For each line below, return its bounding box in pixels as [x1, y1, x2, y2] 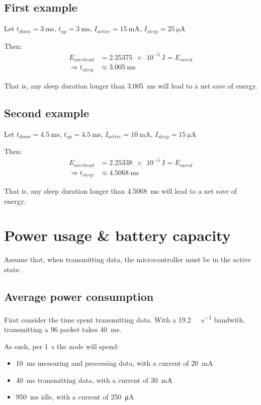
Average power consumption [4, 288, 154, 304]
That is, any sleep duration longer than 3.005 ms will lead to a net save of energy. [4, 80, 257, 91]
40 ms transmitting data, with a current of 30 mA [16, 374, 172, 385]
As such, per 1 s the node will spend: [4, 341, 119, 351]
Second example [4, 105, 90, 120]
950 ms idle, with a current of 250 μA [16, 391, 134, 402]
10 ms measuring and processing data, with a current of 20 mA [16, 358, 213, 368]
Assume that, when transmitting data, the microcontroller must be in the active [4, 254, 251, 265]
